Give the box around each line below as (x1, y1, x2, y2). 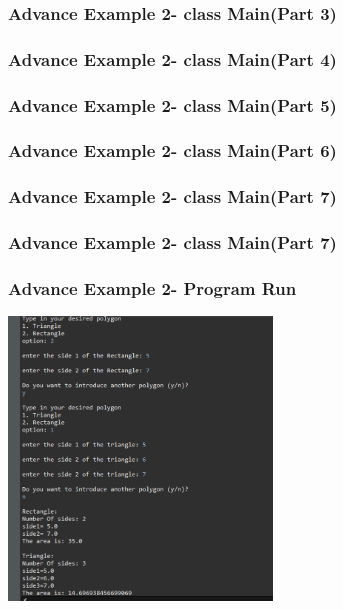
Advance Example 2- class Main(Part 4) (8, 46, 337, 71)
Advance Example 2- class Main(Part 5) (8, 92, 337, 117)
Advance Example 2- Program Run (8, 275, 297, 300)
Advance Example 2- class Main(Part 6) (8, 138, 337, 163)
